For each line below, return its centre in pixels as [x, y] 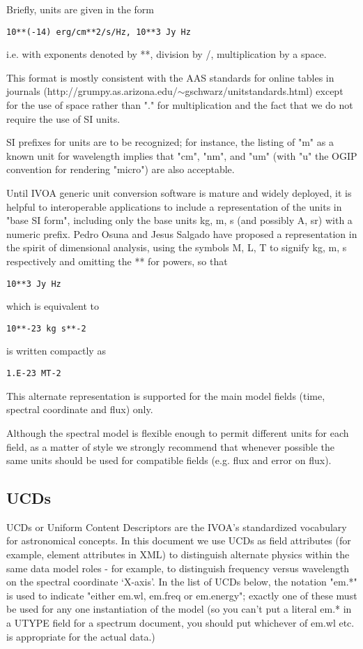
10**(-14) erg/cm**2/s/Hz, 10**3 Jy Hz [99, 32]
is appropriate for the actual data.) [81, 636]
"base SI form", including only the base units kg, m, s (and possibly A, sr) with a [179, 220]
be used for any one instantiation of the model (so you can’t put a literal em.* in [179, 609]
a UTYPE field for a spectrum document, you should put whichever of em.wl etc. [180, 623]
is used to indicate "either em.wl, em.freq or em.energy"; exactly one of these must [182, 595]
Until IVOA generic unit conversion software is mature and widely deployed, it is [179, 193]
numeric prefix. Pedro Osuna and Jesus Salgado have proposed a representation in [182, 233]
